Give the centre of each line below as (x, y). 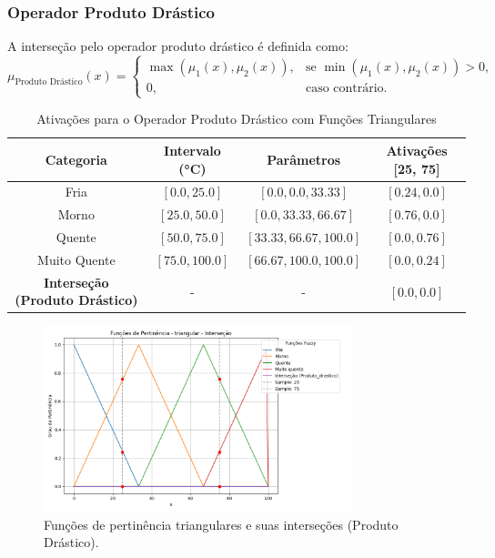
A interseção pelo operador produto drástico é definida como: (178, 46)
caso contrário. (346, 89)
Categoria (76, 159)
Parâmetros (304, 159)
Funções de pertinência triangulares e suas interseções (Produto (221, 524)
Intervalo (192, 150)
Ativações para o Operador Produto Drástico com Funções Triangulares (237, 119)
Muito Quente (76, 259)
